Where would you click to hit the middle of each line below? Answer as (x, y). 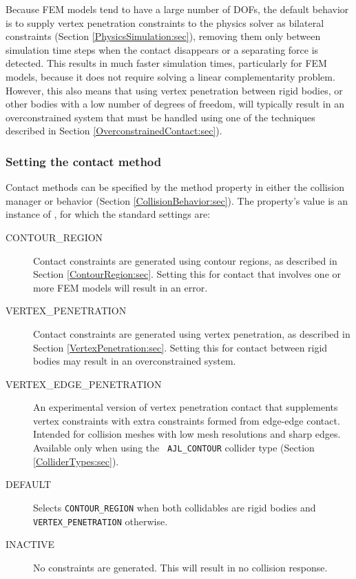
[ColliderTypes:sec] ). (76, 461)
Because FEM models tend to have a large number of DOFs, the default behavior (177, 9)
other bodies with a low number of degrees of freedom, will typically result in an (175, 104)
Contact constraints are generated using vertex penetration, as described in (192, 333)
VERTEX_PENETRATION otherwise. (101, 521)
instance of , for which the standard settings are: (108, 214)
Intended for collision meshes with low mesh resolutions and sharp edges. (187, 434)
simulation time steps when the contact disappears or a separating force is (162, 49)
